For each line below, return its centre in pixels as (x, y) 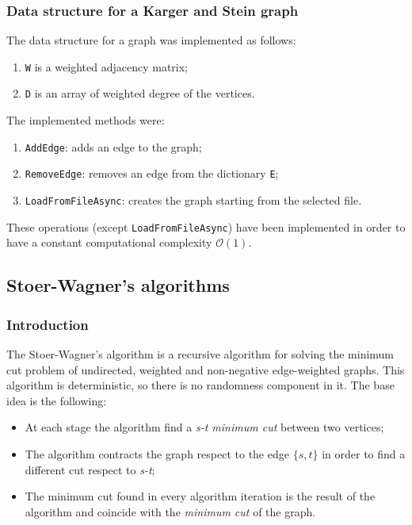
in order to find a (364, 453)
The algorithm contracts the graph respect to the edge (157, 453)
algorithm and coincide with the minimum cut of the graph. (170, 511)
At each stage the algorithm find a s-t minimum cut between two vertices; (204, 427)
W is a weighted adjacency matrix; (107, 66)
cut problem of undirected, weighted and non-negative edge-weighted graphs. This (206, 369)
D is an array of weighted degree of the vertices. (140, 93)
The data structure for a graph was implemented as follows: (151, 40)
